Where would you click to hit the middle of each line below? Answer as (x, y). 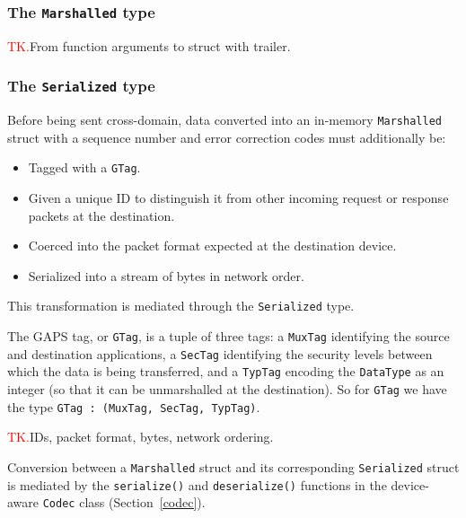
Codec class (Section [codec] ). (124, 502)
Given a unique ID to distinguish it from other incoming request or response (238, 198)
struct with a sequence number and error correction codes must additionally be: (227, 137)
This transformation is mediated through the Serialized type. (181, 306)
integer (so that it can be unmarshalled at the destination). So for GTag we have (227, 389)
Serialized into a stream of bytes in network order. (166, 275)
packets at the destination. (101, 215)
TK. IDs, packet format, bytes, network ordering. (141, 437)
